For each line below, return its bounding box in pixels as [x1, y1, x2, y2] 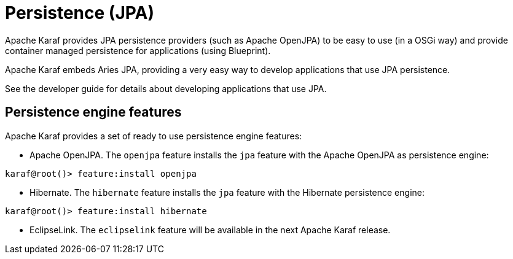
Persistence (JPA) [5, 2, 155, 23]
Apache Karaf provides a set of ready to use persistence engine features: [5, 130, 302, 141]
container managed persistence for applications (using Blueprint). [5, 45, 271, 56]
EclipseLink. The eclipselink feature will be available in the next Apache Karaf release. [29, 224, 391, 235]
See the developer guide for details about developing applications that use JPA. [5, 83, 327, 94]
